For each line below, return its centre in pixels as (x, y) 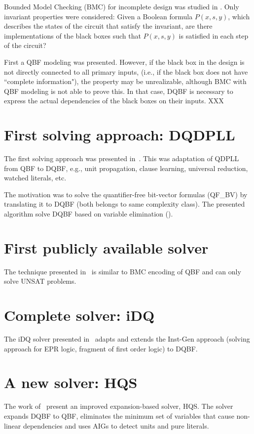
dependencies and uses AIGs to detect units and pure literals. (116, 425)
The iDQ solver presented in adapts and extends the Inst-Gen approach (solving (127, 339)
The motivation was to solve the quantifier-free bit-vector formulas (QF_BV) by (126, 194)
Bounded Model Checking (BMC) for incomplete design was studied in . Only (122, 6)
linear (13, 425)
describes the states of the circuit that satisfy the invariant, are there (108, 26)
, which (239, 16)
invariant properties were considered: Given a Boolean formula (98, 16)
